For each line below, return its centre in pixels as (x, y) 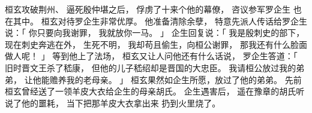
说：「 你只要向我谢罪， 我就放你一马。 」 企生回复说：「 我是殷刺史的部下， (155, 33)
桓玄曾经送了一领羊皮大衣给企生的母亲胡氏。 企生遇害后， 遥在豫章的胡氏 (151, 91)
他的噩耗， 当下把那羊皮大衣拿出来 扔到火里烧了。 (121, 103)
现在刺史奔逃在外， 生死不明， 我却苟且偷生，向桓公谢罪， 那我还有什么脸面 (156, 44)
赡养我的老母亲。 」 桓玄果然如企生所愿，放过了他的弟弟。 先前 (175, 79)
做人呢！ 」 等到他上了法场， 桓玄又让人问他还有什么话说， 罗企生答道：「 (151, 56)
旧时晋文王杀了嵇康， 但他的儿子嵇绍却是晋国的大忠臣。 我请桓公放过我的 (151, 67)
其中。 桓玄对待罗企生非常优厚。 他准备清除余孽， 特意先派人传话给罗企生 (160, 21)
